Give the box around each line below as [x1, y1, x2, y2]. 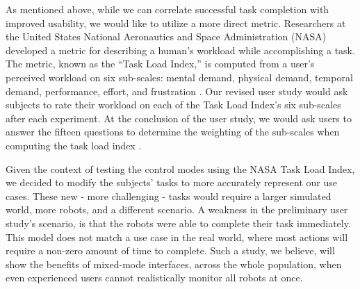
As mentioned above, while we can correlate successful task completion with [6, 2, 329, 16]
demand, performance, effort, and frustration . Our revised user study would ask [6, 83, 348, 98]
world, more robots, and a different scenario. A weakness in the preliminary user [6, 202, 348, 217]
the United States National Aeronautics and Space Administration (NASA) [6, 29, 327, 44]
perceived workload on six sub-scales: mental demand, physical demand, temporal [6, 69, 353, 84]
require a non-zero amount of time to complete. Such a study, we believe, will [6, 243, 335, 258]
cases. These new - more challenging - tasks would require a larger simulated [6, 188, 332, 203]
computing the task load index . [6, 138, 142, 152]
